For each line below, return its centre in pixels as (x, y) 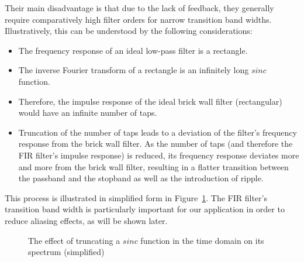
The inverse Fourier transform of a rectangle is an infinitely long (134, 70)
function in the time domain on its (202, 240)
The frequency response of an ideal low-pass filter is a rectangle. (133, 50)
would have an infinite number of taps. (88, 113)
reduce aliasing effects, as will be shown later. (86, 220)
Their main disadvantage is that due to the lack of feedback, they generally (139, 8)
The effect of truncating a (74, 240)
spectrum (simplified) (66, 252)
